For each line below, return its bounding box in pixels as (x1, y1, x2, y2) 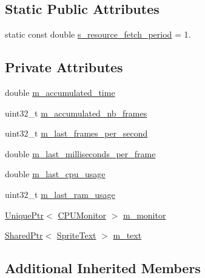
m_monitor (123, 208, 166, 221)
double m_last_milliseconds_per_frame (5, 147, 156, 160)
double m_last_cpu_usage (5, 168, 106, 180)
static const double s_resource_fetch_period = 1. (5, 28, 191, 41)
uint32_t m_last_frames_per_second (5, 127, 148, 140)
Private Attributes (5, 58, 123, 76)
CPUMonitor (58, 208, 106, 221)
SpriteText (56, 229, 96, 242)
